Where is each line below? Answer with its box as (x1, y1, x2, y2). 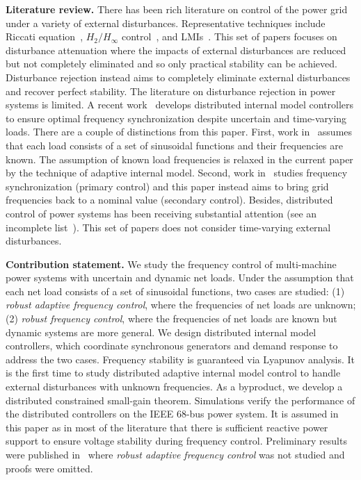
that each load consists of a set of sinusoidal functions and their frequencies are (6, 138, 343, 152)
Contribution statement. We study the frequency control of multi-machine (6, 256, 337, 271)
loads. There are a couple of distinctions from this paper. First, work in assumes (6, 124, 353, 139)
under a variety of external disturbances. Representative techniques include (6, 15, 326, 30)
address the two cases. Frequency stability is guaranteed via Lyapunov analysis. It (6, 351, 355, 366)
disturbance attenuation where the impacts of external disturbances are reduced (6, 42, 346, 57)
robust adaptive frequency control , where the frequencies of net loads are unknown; (6, 297, 356, 312)
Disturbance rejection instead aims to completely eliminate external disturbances (6, 69, 351, 84)
